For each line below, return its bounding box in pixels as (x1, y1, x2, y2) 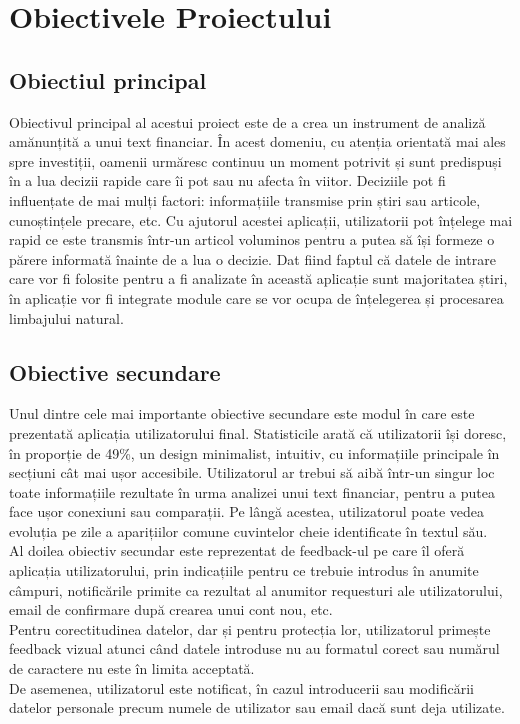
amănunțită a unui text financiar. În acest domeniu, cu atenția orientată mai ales (9, 131, 506, 152)
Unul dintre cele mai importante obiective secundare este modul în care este (9, 403, 475, 424)
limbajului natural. (9, 307, 124, 328)
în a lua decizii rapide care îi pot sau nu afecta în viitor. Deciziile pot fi (9, 170, 446, 191)
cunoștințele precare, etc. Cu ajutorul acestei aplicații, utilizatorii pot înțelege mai (9, 209, 513, 230)
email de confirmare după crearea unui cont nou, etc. (9, 599, 333, 620)
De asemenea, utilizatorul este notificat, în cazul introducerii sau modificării (9, 677, 474, 698)
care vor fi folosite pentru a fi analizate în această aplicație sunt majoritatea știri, (9, 268, 508, 289)
